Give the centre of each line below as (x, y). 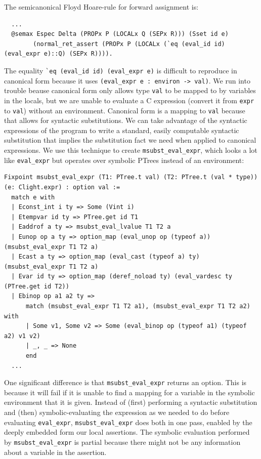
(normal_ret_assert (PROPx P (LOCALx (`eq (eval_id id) (129, 44)
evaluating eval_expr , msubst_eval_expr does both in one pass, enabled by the (128, 422)
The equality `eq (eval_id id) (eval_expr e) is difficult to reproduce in (121, 70)
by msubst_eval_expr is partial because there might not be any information (122, 442)
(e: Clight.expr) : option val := (62, 187)
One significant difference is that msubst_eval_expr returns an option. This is (125, 382)
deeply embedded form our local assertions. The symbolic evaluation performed (127, 432)
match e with (33, 197)
